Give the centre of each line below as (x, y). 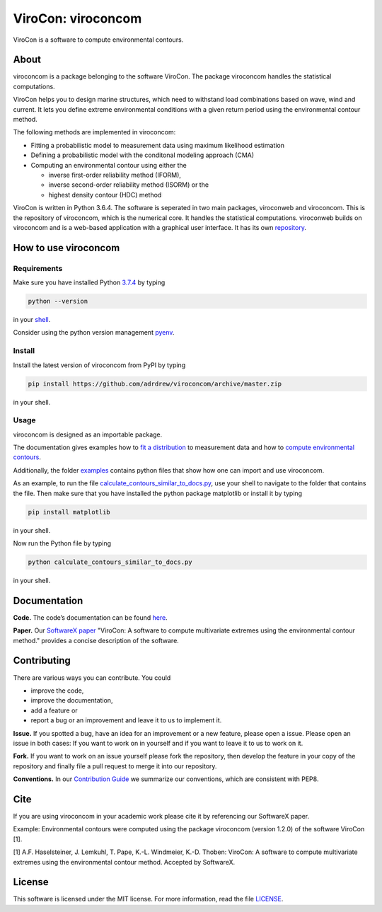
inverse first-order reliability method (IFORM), (115, 175)
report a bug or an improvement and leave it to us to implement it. (126, 720)
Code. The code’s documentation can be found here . (90, 617)
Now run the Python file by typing (62, 543)
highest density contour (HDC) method (105, 195)
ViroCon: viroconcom (77, 18)
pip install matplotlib (69, 512)
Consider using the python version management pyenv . (94, 333)
